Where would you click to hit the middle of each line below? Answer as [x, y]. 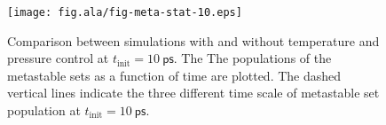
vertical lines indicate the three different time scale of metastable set [193, 93]
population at [44, 110]
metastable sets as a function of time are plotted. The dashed [174, 75]
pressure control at [58, 58]
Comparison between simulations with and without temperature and [193, 40]
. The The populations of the [252, 58]
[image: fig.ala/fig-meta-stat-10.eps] [125, 12]
